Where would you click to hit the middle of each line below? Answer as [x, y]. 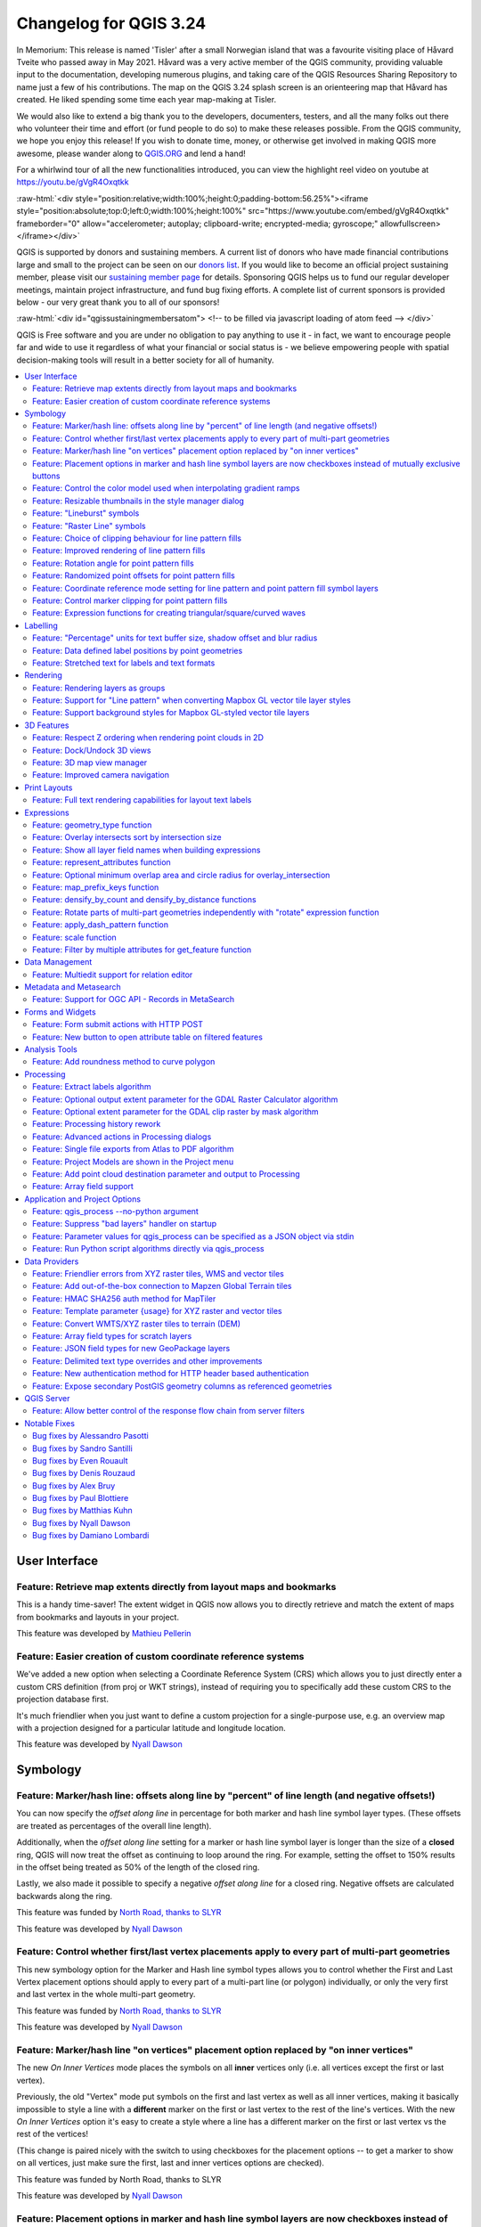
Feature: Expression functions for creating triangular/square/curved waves [169, 613]
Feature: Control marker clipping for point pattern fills [130, 600]
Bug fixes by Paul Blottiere [81, 1498]
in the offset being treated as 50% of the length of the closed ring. [138, 1867]
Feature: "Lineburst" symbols [86, 513]
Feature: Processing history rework [97, 1124]
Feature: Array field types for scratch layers [112, 1336]
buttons [46, 476]
